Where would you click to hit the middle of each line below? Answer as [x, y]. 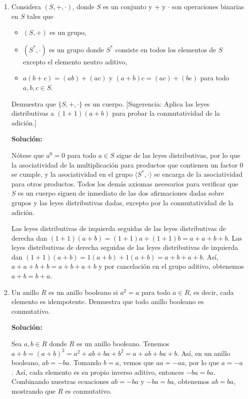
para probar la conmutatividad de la [166, 113]
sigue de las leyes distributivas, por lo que [178, 155]
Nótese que [28, 155]
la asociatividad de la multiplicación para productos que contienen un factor [124, 164]
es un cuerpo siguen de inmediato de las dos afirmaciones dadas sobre [121, 193]
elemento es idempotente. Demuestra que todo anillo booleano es [108, 301]
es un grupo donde [77, 49]
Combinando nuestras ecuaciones [60, 381]
